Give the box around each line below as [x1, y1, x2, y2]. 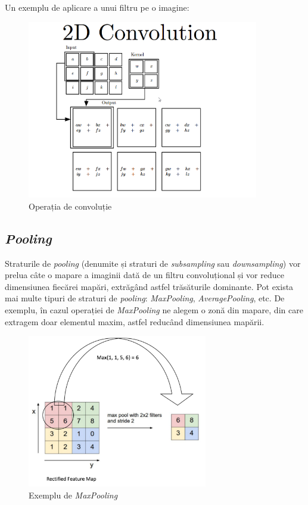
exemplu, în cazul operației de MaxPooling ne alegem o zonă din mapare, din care [5, 303, 303, 316]
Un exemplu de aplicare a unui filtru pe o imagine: [5, 1, 189, 13]
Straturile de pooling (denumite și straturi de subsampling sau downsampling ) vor [5, 257, 301, 269]
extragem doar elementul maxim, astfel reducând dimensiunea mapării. [5, 315, 265, 328]
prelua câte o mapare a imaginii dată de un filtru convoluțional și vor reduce [5, 269, 284, 281]
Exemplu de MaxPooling [29, 488, 118, 501]
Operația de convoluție [29, 199, 112, 212]
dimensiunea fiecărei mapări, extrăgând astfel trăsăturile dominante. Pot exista [5, 280, 294, 292]
